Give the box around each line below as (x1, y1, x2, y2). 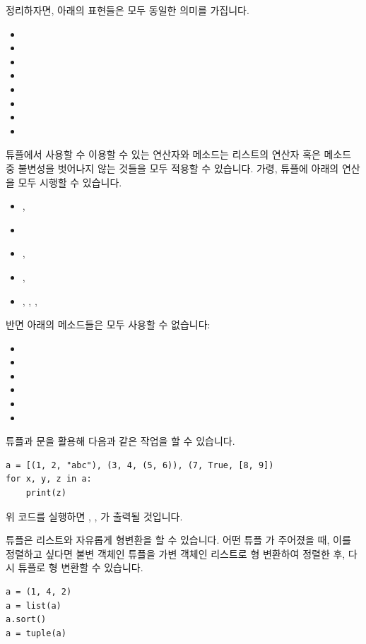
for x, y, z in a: (6, 474, 92, 484)
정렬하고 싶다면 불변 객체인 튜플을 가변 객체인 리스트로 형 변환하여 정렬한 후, (6, 546, 346, 561)
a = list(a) (6, 600, 61, 611)
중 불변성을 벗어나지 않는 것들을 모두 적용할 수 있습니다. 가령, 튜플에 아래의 (6, 160, 339, 175)
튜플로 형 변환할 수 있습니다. (18, 560, 143, 575)
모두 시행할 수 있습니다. (18, 174, 122, 189)
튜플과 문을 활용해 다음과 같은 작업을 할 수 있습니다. (6, 434, 235, 448)
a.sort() (6, 614, 47, 625)
